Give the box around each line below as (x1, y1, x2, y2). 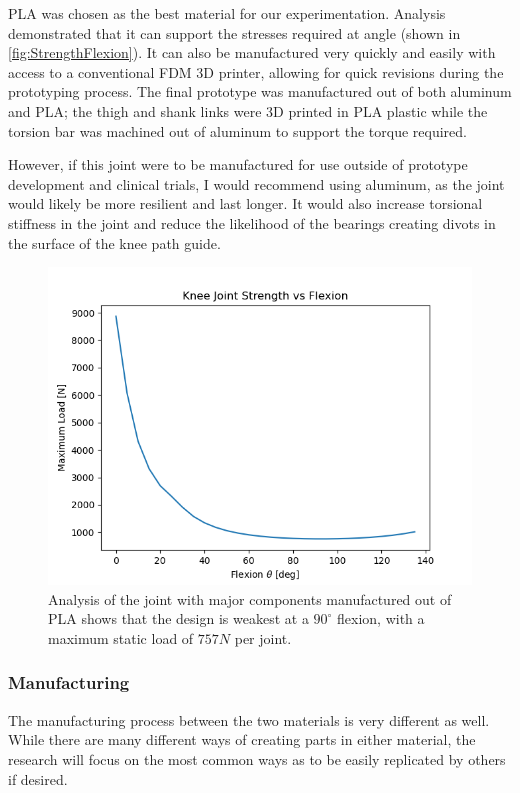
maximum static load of (48, 627, 194, 648)
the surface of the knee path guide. (8, 232, 221, 253)
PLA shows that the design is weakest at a (48, 608, 309, 629)
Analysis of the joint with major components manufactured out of (48, 588, 452, 609)
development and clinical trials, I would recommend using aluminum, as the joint (8, 173, 505, 194)
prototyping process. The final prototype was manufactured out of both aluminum (8, 81, 512, 102)
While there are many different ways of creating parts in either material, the (8, 729, 476, 750)
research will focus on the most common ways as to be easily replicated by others (8, 748, 506, 769)
